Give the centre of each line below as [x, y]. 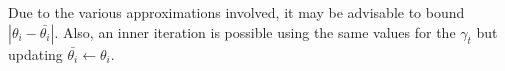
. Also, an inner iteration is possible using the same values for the [255, 31]
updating [35, 53]
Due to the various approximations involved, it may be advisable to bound [236, 12]
